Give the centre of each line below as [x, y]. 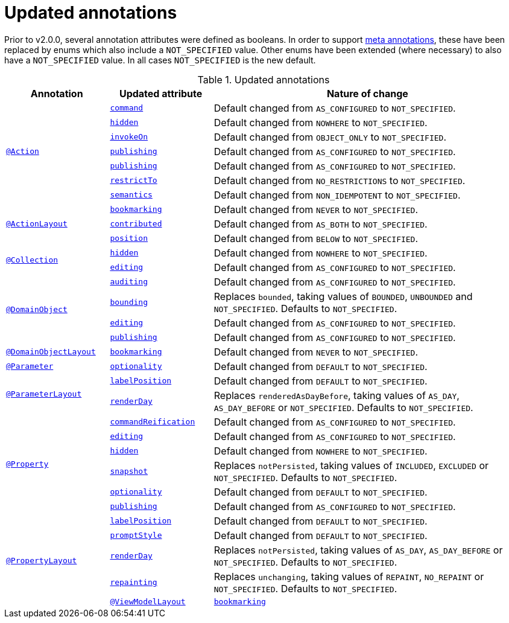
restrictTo [134, 181]
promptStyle [136, 535]
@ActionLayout [37, 224]
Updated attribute [161, 93]
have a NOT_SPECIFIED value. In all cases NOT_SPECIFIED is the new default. [160, 60]
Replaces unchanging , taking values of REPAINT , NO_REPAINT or [349, 576]
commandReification [153, 422]
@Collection [32, 260]
